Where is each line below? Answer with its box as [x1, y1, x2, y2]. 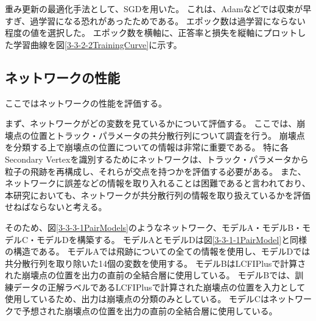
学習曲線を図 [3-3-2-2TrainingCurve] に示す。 [13, 38, 182, 51]
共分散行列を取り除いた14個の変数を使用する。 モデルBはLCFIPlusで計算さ [5, 256, 306, 269]
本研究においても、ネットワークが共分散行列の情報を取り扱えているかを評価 [5, 188, 311, 201]
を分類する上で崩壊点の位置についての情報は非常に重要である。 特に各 [5, 141, 289, 153]
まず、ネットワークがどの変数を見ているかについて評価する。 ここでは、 [5, 117, 297, 130]
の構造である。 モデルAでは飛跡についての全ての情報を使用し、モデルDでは [5, 245, 311, 258]
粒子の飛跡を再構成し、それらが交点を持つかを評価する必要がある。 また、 [5, 164, 306, 177]
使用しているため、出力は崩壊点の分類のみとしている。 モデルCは [5, 292, 269, 305]
